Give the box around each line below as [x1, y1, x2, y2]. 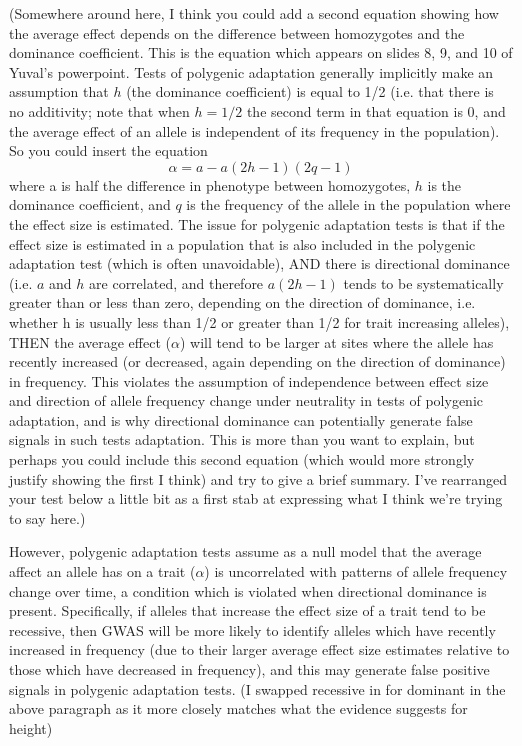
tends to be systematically [343, 272, 504, 293]
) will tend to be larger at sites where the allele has [179, 331, 494, 352]
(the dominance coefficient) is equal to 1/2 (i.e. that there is [126, 81, 494, 102]
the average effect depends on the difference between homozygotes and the [9, 22, 465, 43]
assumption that [9, 81, 109, 102]
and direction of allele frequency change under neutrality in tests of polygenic [9, 390, 484, 411]
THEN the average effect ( [9, 331, 171, 352]
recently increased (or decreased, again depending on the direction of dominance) [9, 351, 506, 372]
